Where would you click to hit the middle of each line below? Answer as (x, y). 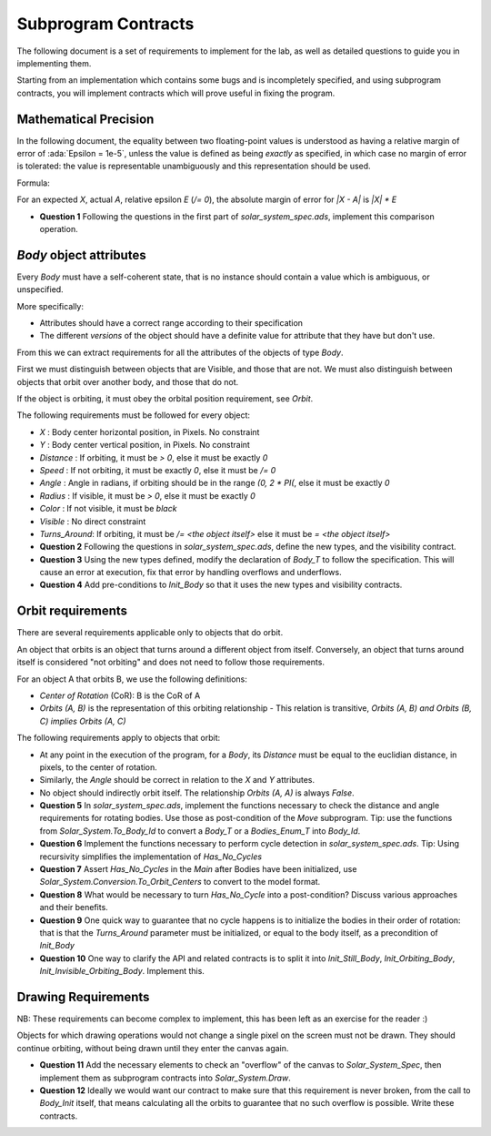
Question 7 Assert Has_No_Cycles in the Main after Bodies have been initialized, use (198, 869)
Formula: (33, 183)
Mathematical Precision (85, 119)
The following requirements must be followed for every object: (133, 415)
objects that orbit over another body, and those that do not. (128, 381)
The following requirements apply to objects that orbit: (119, 738)
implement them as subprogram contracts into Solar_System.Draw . (165, 1078)
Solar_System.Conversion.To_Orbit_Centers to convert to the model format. (180, 882)
